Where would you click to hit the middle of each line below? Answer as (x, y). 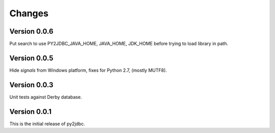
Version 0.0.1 (31, 111)
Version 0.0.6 (31, 31)
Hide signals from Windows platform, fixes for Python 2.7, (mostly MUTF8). (88, 70)
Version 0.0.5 (31, 58)
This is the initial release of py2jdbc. (47, 124)
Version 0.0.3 (31, 85)
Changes (29, 13)
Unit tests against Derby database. (46, 97)
